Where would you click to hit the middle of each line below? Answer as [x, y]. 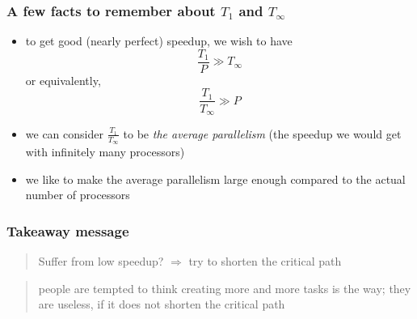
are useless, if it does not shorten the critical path [162, 304]
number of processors [78, 195]
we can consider [64, 133]
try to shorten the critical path [265, 261]
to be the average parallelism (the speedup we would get [262, 133]
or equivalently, [63, 80]
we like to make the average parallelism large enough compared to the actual [215, 179]
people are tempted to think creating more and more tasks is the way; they [225, 288]
